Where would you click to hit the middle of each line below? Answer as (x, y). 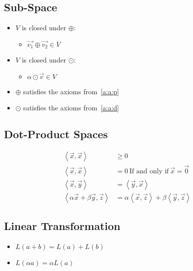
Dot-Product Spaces (56, 134)
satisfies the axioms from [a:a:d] (71, 108)
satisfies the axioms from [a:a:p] (71, 91)
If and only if (149, 171)
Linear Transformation (62, 225)
